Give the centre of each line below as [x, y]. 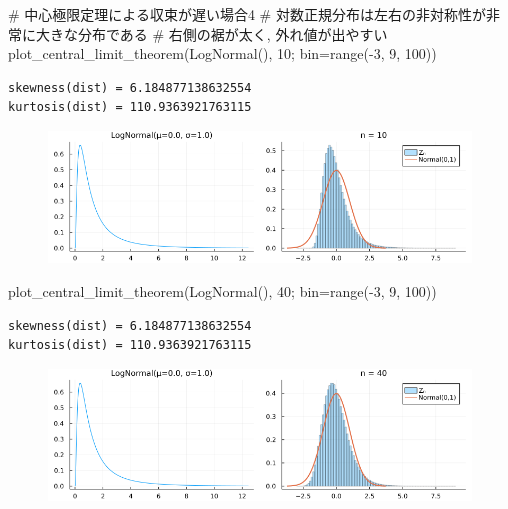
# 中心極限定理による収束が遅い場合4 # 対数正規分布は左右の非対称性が [247, 14]
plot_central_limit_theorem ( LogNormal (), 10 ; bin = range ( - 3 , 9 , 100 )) [222, 53]
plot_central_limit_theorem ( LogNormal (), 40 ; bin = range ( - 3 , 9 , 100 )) [222, 291]
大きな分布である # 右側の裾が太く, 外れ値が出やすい [211, 33]
